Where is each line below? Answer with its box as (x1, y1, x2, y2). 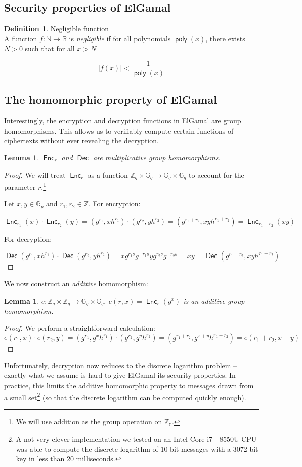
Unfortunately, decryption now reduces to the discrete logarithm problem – (4, 360, 237, 370)
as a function (88, 169, 128, 180)
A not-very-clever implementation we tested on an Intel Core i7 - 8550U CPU (16, 434, 257, 444)
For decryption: (4, 233, 52, 244)
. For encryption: (88, 198, 141, 209)
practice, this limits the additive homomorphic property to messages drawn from (4, 379, 254, 390)
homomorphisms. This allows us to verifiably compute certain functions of (4, 125, 234, 136)
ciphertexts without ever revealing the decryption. (4, 135, 159, 146)
